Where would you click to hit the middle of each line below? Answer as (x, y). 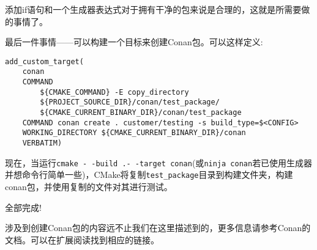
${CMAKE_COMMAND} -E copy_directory (114, 92)
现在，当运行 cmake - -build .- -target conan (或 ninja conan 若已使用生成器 (159, 162)
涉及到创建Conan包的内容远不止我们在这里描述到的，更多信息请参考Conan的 (158, 228)
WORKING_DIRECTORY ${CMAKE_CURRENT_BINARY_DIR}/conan (134, 133)
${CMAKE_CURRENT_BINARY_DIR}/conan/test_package (141, 113)
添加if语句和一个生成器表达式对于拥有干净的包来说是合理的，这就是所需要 (153, 9)
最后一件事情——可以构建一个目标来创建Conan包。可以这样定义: (134, 42)
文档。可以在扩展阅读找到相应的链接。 (82, 239)
